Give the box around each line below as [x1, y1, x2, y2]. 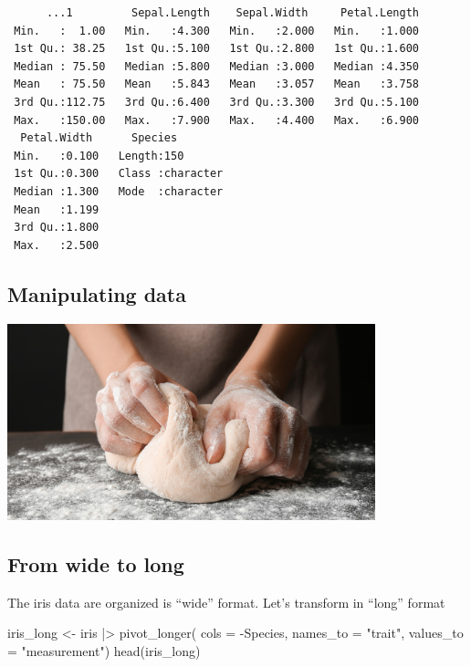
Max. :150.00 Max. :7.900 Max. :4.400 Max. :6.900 [14, 113, 420, 127]
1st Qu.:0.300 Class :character [14, 167, 224, 181]
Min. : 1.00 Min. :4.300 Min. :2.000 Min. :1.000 [14, 24, 420, 37]
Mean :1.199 [14, 203, 99, 216]
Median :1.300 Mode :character [14, 184, 224, 198]
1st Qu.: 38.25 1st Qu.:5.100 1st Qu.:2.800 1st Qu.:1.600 [14, 42, 420, 56]
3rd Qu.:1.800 [14, 221, 99, 234]
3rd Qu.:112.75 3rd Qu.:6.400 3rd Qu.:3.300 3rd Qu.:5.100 [14, 95, 420, 109]
